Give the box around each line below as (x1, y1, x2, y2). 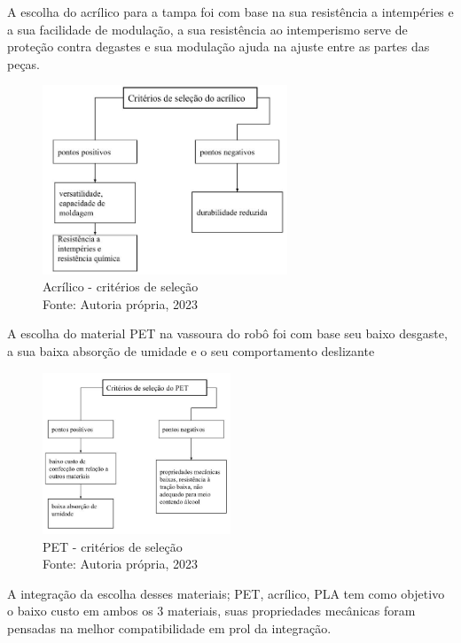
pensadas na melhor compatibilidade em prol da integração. (7, 618, 332, 637)
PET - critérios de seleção (43, 537, 183, 555)
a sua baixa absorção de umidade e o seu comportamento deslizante (7, 342, 375, 360)
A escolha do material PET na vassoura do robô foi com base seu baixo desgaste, (7, 324, 448, 343)
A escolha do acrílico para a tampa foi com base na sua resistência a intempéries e (7, 3, 454, 20)
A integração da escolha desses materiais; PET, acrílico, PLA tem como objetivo (7, 584, 445, 602)
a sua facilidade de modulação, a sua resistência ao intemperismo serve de (7, 19, 408, 38)
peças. (7, 54, 41, 73)
